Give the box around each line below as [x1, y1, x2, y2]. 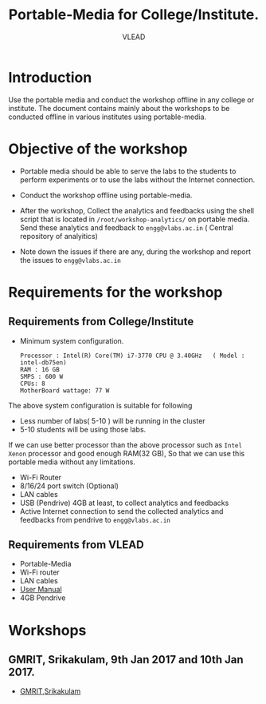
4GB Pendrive [19, 593, 66, 603]
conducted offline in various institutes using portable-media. [8, 112, 207, 121]
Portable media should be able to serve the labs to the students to [19, 166, 237, 176]
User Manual [19, 585, 62, 595]
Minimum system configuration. [19, 336, 124, 345]
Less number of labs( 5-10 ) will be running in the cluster [19, 416, 205, 425]
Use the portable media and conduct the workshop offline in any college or [8, 94, 255, 105]
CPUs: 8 [19, 380, 45, 388]
